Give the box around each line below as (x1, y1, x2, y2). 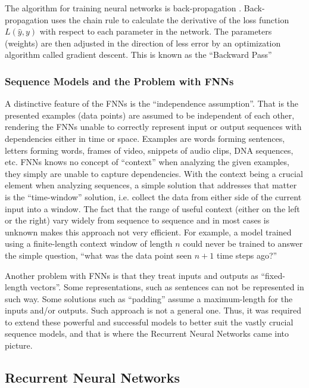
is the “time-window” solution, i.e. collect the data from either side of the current (5, 190, 302, 203)
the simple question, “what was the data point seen (5, 249, 192, 261)
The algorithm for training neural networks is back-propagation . (5, 2, 242, 14)
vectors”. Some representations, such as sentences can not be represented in (30, 281, 304, 293)
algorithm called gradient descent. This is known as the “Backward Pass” (5, 48, 272, 61)
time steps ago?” (216, 249, 277, 261)
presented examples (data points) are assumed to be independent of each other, (5, 108, 295, 121)
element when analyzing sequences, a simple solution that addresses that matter (5, 179, 297, 191)
